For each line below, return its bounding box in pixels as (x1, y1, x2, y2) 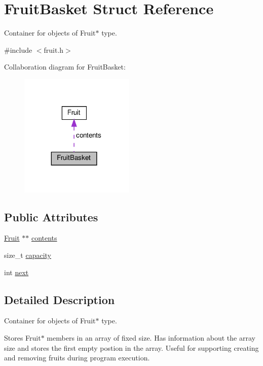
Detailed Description (4, 291, 115, 307)
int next (4, 267, 29, 277)
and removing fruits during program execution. (4, 352, 150, 363)
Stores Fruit (4, 332, 41, 343)
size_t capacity (4, 249, 52, 260)
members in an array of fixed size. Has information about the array (47, 332, 255, 343)
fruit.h (44, 44, 64, 55)
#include (4, 44, 32, 55)
